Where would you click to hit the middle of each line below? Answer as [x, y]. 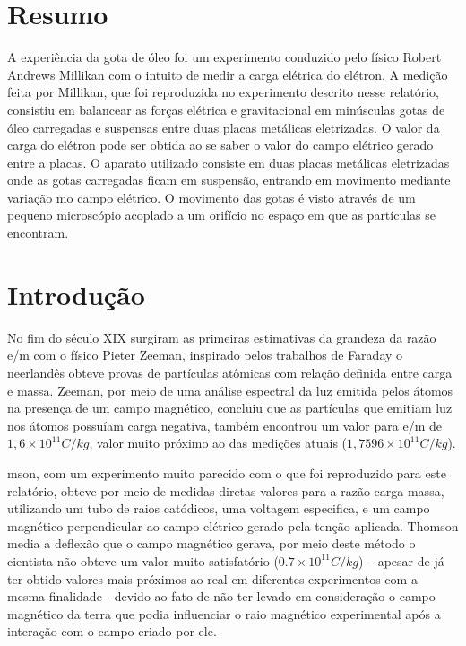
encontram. [38, 233]
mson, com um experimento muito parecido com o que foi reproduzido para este [227, 472]
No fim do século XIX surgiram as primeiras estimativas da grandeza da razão [222, 337]
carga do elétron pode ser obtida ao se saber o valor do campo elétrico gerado [220, 145]
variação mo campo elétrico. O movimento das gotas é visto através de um [211, 197]
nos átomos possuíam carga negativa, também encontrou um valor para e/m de [224, 425]
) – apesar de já [401, 560]
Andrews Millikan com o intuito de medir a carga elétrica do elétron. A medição [228, 74]
